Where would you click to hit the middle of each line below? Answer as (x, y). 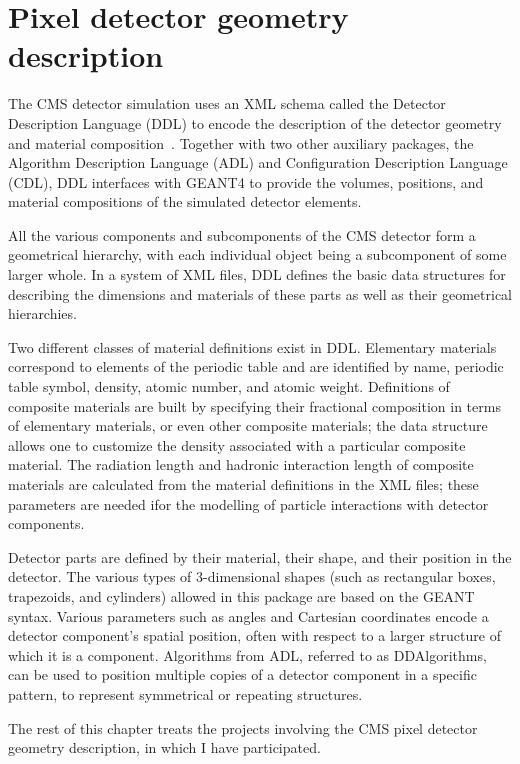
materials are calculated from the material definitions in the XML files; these (243, 484)
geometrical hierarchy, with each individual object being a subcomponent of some (257, 254)
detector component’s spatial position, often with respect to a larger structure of (254, 635)
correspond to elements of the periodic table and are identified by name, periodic (256, 366)
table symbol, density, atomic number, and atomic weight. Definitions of (229, 386)
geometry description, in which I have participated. (164, 747)
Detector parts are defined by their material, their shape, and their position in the (260, 556)
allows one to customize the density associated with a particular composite (237, 444)
